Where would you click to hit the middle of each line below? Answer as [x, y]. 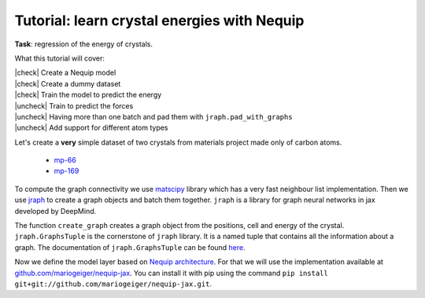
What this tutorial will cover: [60, 58]
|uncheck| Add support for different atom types [91, 128]
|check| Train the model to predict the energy [88, 95]
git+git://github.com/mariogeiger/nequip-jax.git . [113, 284]
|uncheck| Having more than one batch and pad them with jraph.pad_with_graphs [153, 116]
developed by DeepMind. [55, 211]
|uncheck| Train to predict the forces [74, 105]
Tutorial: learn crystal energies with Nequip [159, 20]
